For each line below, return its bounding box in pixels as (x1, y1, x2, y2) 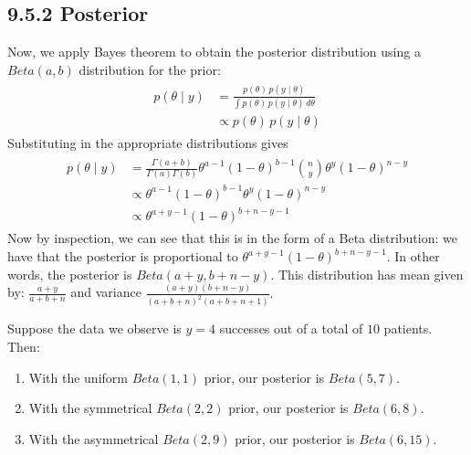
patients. (383, 319, 433, 338)
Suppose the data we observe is (7, 319, 182, 338)
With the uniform (28, 367, 128, 386)
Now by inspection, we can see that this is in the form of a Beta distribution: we (7, 228, 457, 248)
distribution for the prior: (78, 59, 221, 79)
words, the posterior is (7, 264, 132, 283)
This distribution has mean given (277, 264, 464, 283)
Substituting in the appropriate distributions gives (7, 133, 288, 153)
